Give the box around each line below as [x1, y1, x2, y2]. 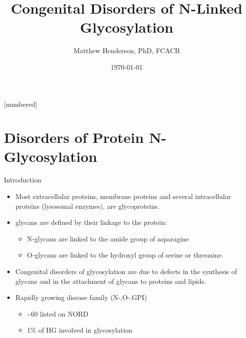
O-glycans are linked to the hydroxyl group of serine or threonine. [27, 250, 224, 260]
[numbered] [4, 99, 38, 109]
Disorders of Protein [4, 127, 144, 147]
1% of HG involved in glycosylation [27, 325, 132, 335]
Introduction [4, 175, 41, 185]
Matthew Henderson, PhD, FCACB [74, 45, 180, 56]
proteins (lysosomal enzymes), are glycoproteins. [15, 200, 160, 211]
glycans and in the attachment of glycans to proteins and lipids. [15, 276, 206, 286]
